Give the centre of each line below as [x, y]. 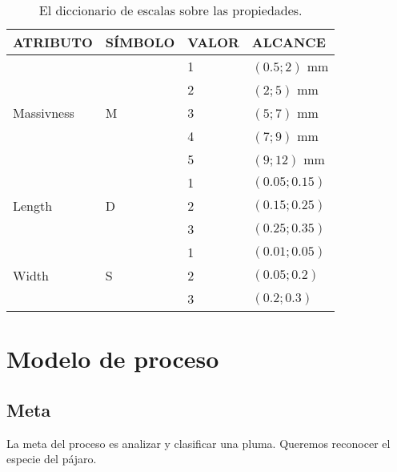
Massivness [44, 113]
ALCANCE [289, 42]
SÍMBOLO [140, 42]
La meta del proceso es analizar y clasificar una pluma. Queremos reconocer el [198, 443]
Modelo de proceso [113, 359]
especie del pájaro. [52, 459]
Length [33, 206]
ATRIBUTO [53, 42]
